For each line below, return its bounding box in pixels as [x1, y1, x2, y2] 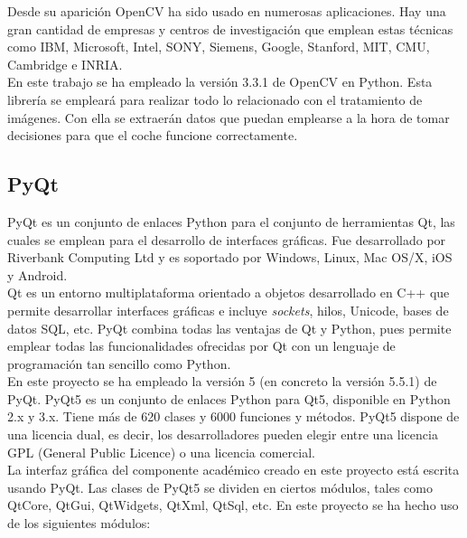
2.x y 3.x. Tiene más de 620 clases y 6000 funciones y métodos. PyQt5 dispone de [7, 407, 460, 426]
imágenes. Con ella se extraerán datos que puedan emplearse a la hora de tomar [7, 108, 450, 127]
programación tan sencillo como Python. [7, 354, 231, 373]
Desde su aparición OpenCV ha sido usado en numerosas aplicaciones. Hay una [7, 2, 446, 20]
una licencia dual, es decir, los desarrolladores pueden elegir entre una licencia [7, 425, 438, 444]
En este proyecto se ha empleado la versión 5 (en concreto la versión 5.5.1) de [7, 372, 437, 391]
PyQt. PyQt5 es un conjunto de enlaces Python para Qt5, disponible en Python [7, 389, 451, 408]
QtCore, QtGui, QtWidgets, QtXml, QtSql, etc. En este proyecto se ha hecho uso [7, 496, 459, 514]
